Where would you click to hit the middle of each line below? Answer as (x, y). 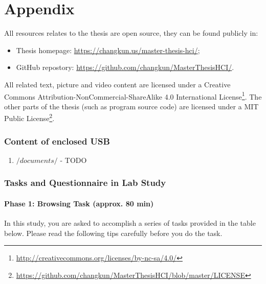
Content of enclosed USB (57, 141)
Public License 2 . (29, 117)
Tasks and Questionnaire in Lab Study (85, 183)
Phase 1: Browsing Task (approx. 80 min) (79, 203)
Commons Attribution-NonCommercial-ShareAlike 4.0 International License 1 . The (133, 96)
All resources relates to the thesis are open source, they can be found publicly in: (131, 33)
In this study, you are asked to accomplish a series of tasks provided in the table (130, 223)
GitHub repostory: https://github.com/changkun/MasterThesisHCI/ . (125, 67)
